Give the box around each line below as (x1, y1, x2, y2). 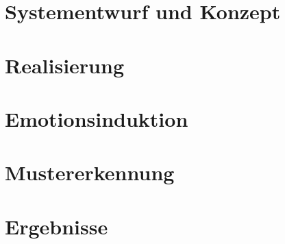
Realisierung (5, 51, 124, 79)
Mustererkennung (5, 158, 175, 186)
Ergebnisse (5, 212, 108, 240)
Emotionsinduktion (5, 104, 188, 132)
